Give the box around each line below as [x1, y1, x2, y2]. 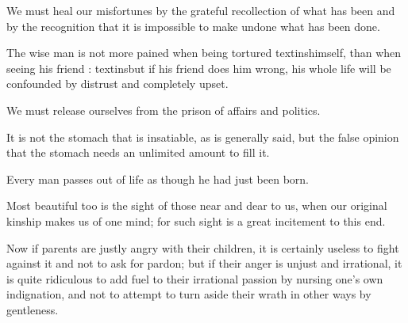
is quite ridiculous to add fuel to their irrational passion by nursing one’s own [6, 270, 383, 287]
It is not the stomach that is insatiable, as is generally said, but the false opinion [6, 128, 399, 145]
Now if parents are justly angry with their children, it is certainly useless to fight [6, 239, 399, 256]
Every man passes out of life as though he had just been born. [6, 170, 310, 187]
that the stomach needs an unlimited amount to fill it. [6, 144, 270, 161]
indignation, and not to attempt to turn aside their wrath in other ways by [6, 286, 371, 302]
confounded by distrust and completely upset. [6, 75, 229, 92]
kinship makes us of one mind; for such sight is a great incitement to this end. [6, 212, 386, 229]
